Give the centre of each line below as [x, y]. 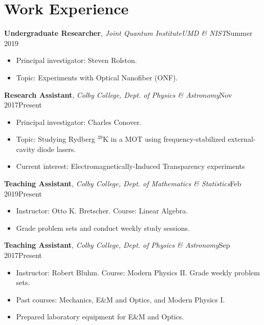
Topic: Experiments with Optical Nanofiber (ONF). [97, 77]
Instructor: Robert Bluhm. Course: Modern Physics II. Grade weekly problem [138, 272]
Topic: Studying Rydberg [56, 139]
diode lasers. [57, 149]
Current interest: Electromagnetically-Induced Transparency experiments [130, 166]
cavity [26, 149]
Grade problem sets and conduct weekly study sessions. [103, 227]
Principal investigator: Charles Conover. [79, 122]
